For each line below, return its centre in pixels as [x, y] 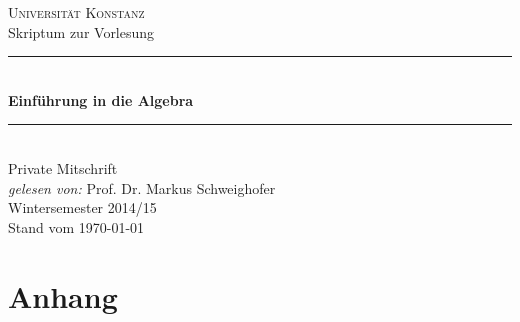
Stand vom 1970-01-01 [76, 226]
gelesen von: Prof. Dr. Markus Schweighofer [142, 187]
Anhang [63, 295]
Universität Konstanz [76, 12]
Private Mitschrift [63, 167]
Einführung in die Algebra [101, 99]
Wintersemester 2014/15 [82, 207]
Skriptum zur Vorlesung [81, 31]
